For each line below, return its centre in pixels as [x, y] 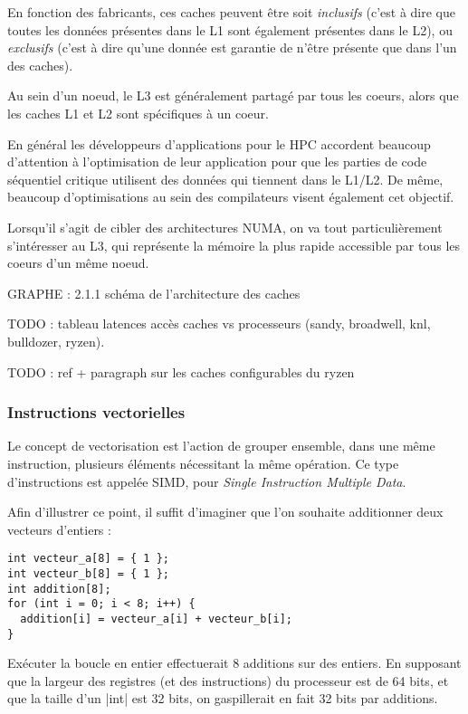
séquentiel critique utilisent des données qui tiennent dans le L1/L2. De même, [225, 179]
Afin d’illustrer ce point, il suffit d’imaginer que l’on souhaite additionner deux [225, 512]
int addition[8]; [59, 589]
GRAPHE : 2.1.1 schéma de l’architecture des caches [154, 293]
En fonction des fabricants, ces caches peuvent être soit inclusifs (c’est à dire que [231, 12]
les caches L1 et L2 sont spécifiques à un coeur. [138, 113]
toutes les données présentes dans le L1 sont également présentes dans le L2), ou [230, 29]
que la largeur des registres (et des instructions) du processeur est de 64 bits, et [228, 680]
